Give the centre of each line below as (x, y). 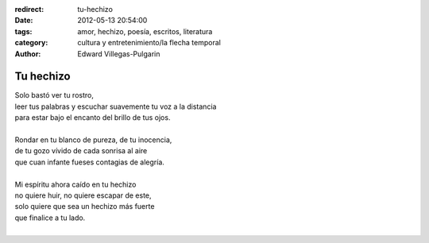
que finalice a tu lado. (50, 218)
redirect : (29, 9)
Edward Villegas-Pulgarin (119, 54)
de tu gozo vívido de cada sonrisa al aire (81, 151)
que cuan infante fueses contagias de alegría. (89, 162)
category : (31, 43)
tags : (23, 31)
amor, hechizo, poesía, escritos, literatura (145, 31)
